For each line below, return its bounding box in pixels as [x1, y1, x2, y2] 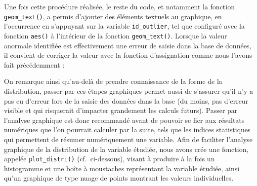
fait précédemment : [4, 59, 65, 70]
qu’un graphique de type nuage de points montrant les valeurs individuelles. [4, 173, 234, 183]
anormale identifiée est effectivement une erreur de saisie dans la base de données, [4, 40, 252, 50]
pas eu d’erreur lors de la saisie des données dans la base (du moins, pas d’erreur [4, 95, 249, 106]
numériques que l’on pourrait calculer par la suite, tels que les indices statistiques [4, 124, 251, 135]
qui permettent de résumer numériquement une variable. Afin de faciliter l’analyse [4, 134, 253, 144]
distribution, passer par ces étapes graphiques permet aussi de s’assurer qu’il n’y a [4, 85, 253, 96]
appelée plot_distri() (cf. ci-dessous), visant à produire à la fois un [4, 153, 215, 164]
